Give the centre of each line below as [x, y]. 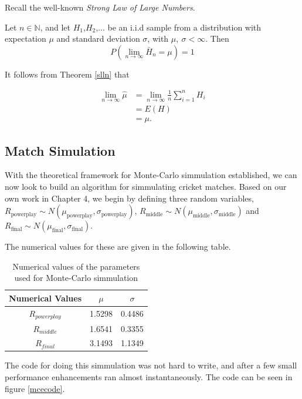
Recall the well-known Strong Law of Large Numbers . [100, 7]
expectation [26, 38]
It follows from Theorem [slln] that [67, 74]
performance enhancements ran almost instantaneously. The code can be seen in [149, 377]
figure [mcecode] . [35, 388]
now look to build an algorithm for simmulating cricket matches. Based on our [146, 186]
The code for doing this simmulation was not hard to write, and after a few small [151, 365]
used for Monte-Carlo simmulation [76, 278]
